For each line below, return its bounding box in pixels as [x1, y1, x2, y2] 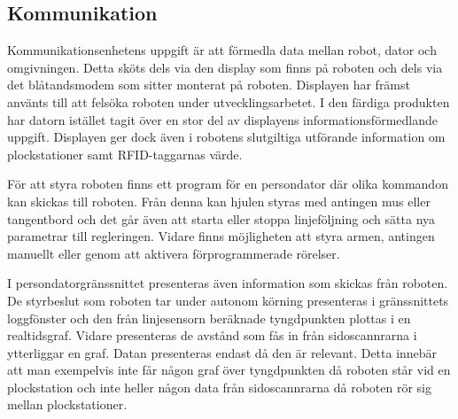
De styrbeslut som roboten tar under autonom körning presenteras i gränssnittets [7, 291, 449, 309]
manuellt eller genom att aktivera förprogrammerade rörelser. [7, 244, 340, 262]
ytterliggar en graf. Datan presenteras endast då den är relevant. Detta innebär [7, 343, 438, 361]
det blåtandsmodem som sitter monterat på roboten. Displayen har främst [7, 75, 410, 94]
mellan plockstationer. [7, 395, 128, 414]
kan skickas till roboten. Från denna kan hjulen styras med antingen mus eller [7, 191, 431, 210]
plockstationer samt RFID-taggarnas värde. [7, 144, 243, 163]
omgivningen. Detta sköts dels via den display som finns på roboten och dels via [7, 58, 443, 76]
